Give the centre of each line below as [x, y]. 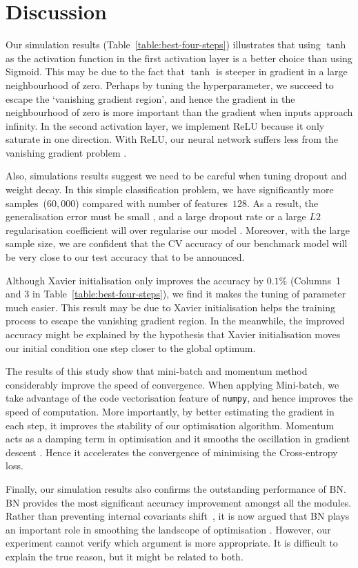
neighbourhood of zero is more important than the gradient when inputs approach [179, 112]
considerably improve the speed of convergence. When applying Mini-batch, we [172, 384]
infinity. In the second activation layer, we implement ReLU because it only [165, 125]
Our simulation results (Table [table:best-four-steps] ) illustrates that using [163, 45]
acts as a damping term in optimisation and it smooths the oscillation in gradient [178, 439]
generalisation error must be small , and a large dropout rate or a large [156, 216]
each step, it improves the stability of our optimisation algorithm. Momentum [170, 425]
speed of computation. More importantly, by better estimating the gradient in [170, 412]
